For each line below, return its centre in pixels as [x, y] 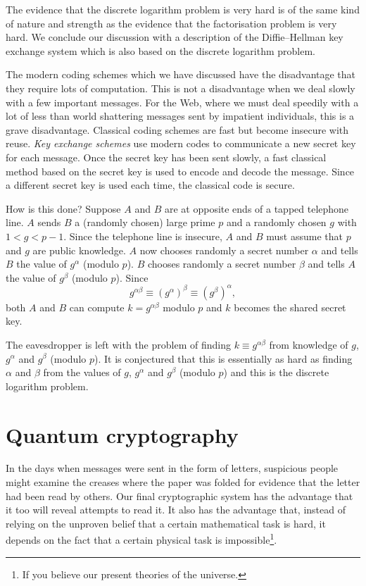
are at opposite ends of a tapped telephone [257, 208]
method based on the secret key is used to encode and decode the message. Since [180, 171]
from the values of [82, 372]
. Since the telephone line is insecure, [143, 236]
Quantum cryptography [122, 434]
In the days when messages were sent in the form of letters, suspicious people [172, 468]
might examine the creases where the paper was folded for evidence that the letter [183, 482]
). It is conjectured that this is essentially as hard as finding [223, 358]
